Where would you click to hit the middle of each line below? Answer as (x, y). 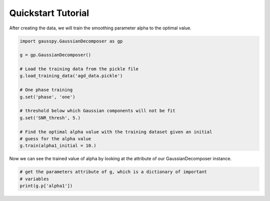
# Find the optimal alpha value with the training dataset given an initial (116, 132)
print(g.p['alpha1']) (46, 186)
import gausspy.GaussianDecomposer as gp (71, 41)
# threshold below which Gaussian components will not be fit (97, 111)
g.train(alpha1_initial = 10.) (58, 146)
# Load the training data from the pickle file (79, 69)
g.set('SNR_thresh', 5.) (50, 118)
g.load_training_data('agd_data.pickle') (71, 76)
